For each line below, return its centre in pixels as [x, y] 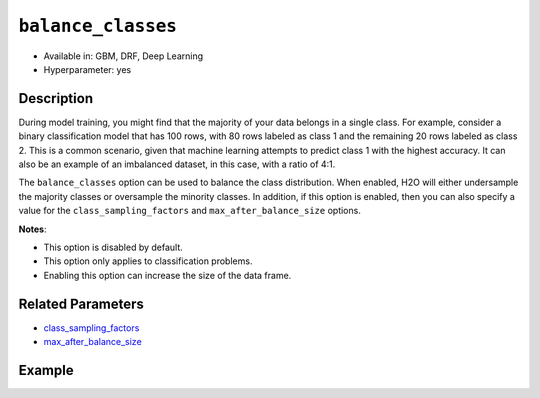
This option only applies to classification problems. [148, 261]
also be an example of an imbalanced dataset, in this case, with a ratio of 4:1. [177, 164]
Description [56, 98]
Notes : [32, 229]
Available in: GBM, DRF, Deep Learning [123, 56]
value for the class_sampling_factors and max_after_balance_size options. [190, 211]
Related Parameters [81, 303]
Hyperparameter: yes [87, 69]
